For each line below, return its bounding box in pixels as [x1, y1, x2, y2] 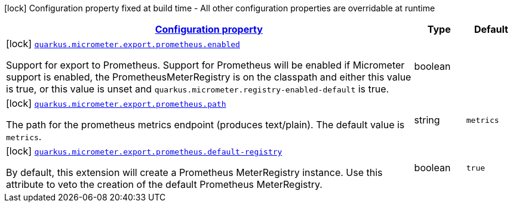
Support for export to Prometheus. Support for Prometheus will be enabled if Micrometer [6, 59, 405, 71]
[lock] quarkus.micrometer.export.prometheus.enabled [6, 38, 240, 50]
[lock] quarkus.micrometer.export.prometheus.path [6, 97, 226, 109]
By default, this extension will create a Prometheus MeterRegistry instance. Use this [6, 166, 383, 178]
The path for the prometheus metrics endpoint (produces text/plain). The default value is [6, 119, 405, 131]
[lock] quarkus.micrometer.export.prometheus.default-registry [6, 145, 282, 157]
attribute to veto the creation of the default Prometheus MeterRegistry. [6, 178, 322, 190]
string [414, 114, 440, 126]
